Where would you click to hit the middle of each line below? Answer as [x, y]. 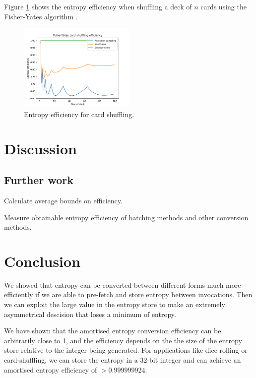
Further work [39, 180]
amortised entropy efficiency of [51, 369]
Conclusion [42, 261]
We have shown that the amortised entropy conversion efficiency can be [113, 331]
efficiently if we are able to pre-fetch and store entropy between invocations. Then [128, 294]
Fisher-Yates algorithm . [41, 16]
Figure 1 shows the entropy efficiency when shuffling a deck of [98, 6]
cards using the [224, 6]
